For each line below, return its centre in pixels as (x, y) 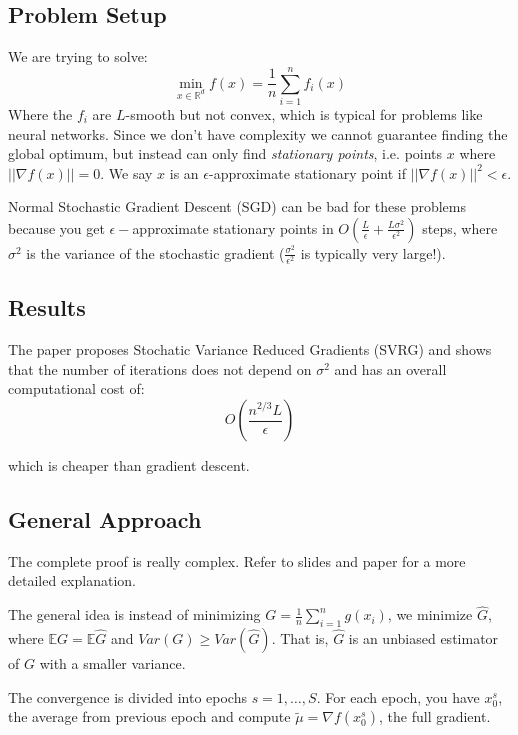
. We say (126, 172)
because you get (56, 227)
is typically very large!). (373, 252)
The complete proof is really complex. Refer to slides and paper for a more (237, 560)
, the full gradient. (435, 716)
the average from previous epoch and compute (149, 716)
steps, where (460, 227)
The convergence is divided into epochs (127, 696)
